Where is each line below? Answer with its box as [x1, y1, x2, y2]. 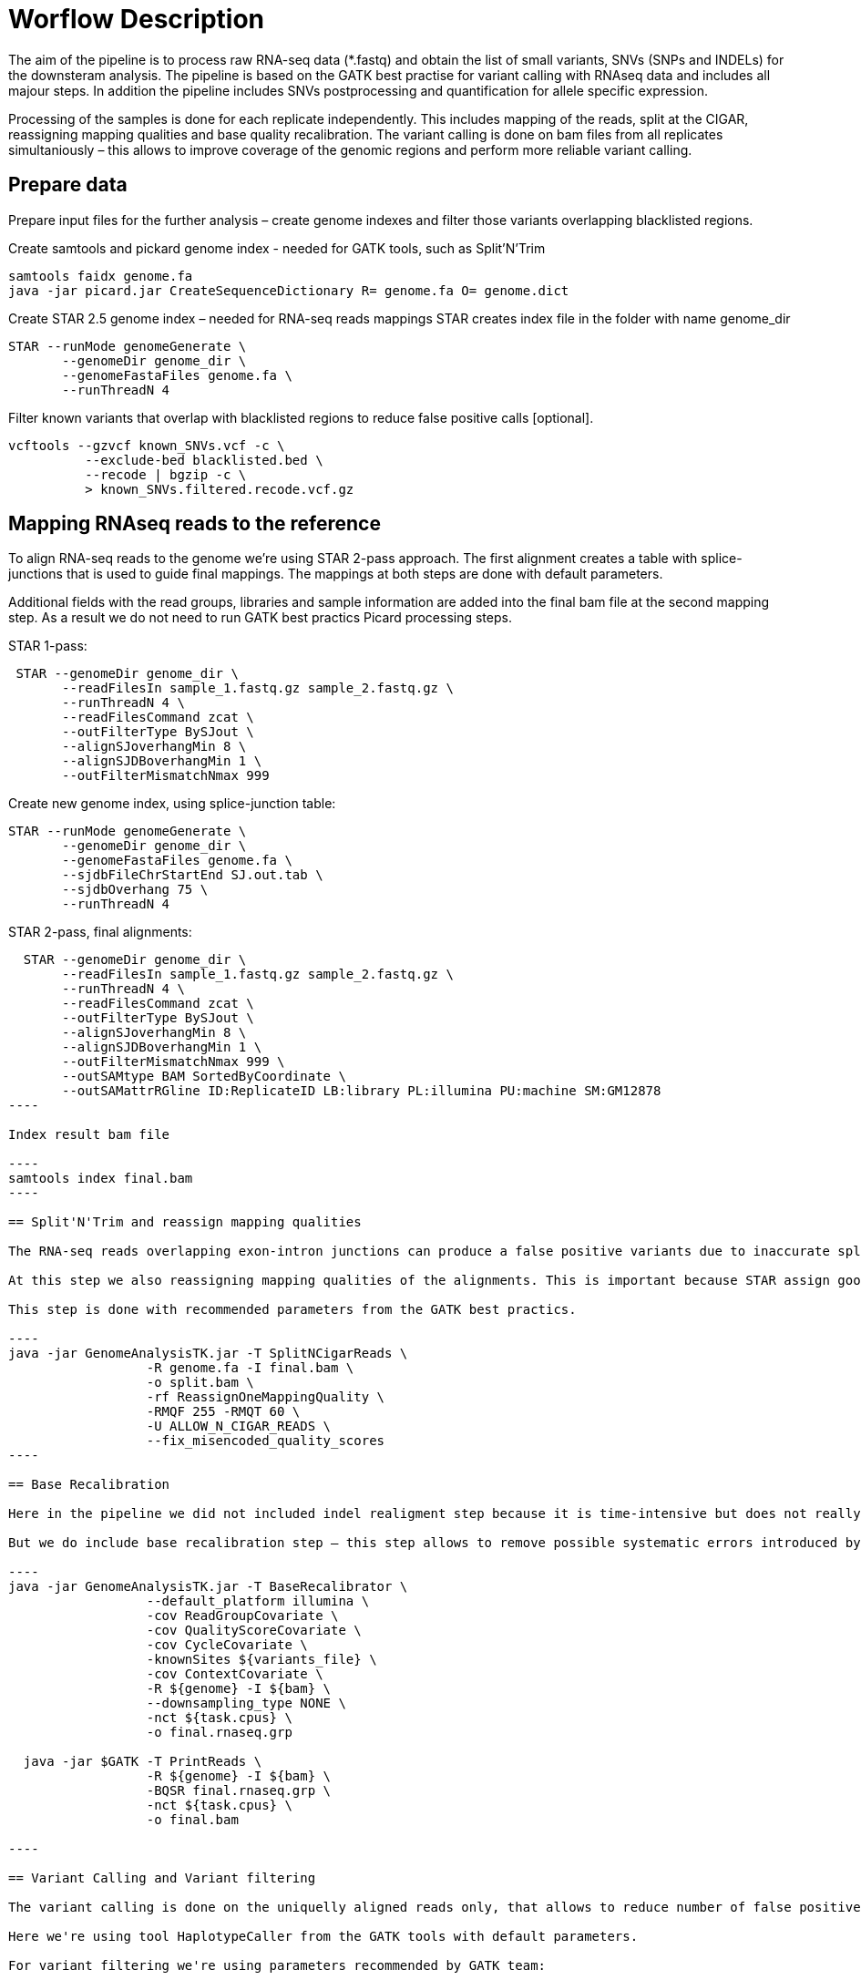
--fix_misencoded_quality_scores [146, 1433, 385, 1449]
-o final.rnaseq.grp [146, 1725, 292, 1740]
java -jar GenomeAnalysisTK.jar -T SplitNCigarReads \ [8, 1346, 408, 1361]
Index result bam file [8, 1127, 170, 1143]
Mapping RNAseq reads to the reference [8, 512, 381, 536]
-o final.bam [146, 1812, 239, 1828]
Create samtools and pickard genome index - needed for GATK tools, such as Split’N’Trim [8, 240, 546, 256]
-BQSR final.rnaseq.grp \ [146, 1783, 332, 1799]
